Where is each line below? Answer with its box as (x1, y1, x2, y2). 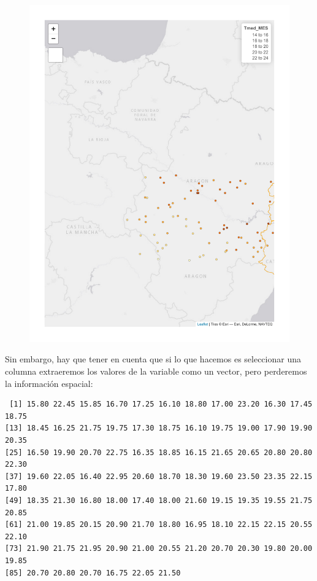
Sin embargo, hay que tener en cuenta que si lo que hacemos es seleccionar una (5, 353, 301, 365)
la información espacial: (5, 376, 93, 389)
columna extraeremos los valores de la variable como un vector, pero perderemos (5, 365, 307, 378)
